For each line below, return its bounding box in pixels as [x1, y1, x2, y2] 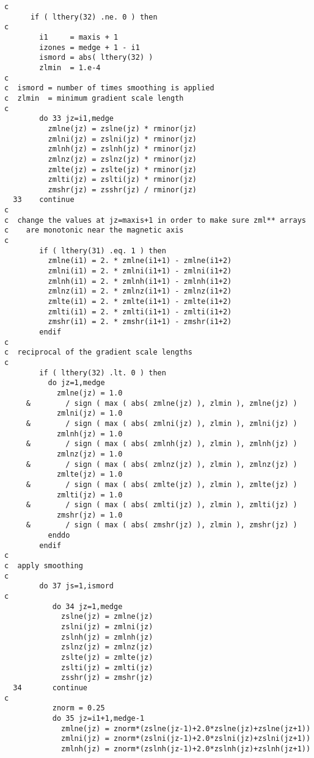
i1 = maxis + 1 [39, 32, 119, 42]
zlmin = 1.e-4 [39, 63, 101, 72]
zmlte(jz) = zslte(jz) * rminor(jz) [48, 165, 197, 174]
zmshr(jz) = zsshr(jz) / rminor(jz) [48, 185, 197, 194]
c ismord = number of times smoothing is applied [4, 84, 214, 93]
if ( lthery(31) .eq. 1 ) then [39, 246, 166, 255]
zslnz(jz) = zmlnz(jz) [61, 643, 153, 652]
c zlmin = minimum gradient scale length [4, 93, 184, 103]
